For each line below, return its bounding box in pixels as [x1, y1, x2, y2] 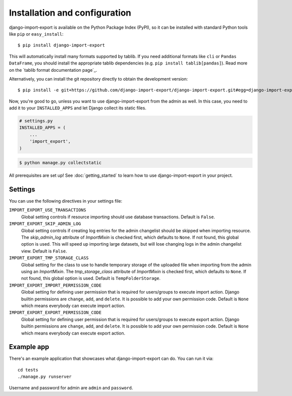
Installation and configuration [9, 7, 131, 18]
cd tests [18, 367, 38, 373]
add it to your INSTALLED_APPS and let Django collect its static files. [9, 105, 146, 111]
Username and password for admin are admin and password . [9, 385, 133, 391]
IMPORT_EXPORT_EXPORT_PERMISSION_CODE [9, 310, 102, 315]
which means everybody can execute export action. [21, 330, 126, 336]
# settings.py [19, 118, 53, 124]
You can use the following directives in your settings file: [9, 198, 123, 204]
